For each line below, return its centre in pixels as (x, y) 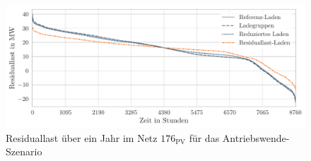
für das (204, 137)
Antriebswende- (256, 137)
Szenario (24, 151)
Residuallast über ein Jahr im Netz (82, 137)
